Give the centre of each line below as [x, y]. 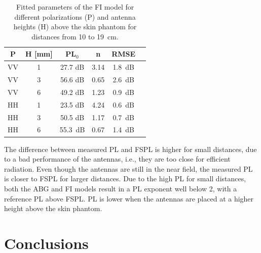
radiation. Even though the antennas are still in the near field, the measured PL [128, 168]
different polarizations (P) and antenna [75, 16]
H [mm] [39, 54]
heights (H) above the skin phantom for [75, 27]
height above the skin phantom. [53, 208]
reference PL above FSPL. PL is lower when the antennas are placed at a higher [129, 198]
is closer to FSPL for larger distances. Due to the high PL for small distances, [125, 179]
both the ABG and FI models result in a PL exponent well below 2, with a [121, 188]
